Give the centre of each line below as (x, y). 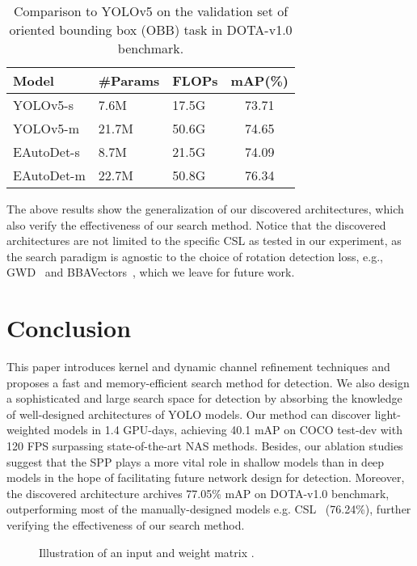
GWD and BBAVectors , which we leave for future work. (151, 272)
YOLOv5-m (46, 128)
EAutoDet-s (46, 152)
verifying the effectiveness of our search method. (126, 525)
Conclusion (69, 328)
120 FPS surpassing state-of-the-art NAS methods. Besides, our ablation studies (205, 446)
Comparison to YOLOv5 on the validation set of (151, 11)
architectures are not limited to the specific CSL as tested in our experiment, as (204, 241)
